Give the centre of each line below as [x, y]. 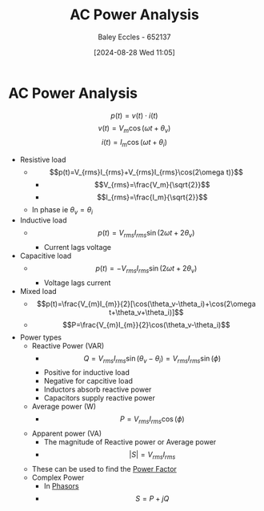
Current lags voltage [78, 247]
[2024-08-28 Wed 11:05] [134, 52]
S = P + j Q [152, 499]
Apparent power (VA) [67, 433]
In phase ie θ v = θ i [62, 211]
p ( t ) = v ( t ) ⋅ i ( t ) [134, 115]
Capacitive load [46, 255]
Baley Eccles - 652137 [134, 37]
